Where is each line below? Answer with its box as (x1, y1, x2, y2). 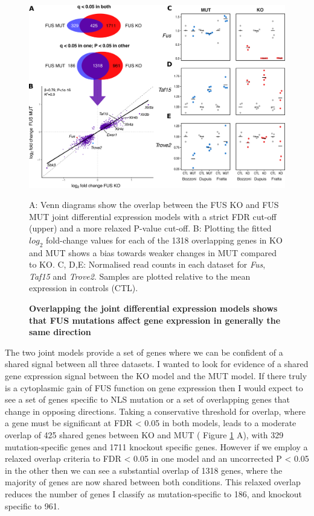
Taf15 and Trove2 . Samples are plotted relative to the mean (29, 269, 251, 282)
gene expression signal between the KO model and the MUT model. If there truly (5, 370, 307, 382)
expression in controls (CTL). (29, 282, 138, 294)
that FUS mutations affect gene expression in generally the (29, 313, 281, 326)
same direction (29, 326, 91, 338)
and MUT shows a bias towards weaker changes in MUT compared (29, 246, 277, 259)
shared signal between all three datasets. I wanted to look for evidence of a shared (5, 357, 309, 370)
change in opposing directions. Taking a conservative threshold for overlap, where (5, 404, 306, 417)
